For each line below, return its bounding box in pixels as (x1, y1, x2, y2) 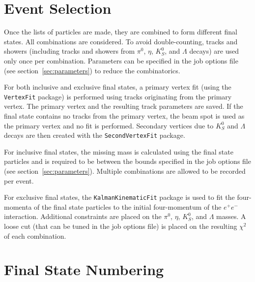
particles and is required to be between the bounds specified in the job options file (4, 156, 251, 166)
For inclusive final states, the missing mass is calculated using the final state (4, 146, 233, 157)
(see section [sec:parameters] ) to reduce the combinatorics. (4, 65, 180, 75)
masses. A (216, 211, 246, 221)
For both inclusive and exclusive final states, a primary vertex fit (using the (4, 82, 231, 92)
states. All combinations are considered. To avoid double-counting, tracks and (4, 36, 238, 46)
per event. (4, 175, 34, 186)
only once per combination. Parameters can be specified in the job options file (4, 55, 238, 65)
